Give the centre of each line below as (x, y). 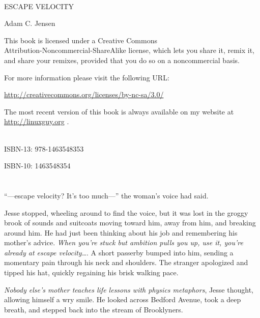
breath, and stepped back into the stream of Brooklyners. (94, 309)
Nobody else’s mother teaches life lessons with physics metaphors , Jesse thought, (129, 289)
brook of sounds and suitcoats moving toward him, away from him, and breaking (130, 223)
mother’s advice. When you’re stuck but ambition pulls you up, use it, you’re (124, 242)
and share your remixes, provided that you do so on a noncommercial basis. (122, 60)
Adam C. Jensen (30, 23)
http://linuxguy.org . (37, 121)
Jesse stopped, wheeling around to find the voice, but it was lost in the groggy (126, 212)
